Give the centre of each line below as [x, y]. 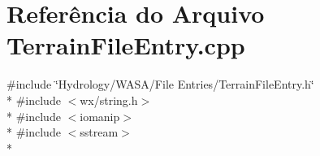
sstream [99, 132]
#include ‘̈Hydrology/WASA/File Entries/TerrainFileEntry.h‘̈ [160, 84]
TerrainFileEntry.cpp [126, 45]
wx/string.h [109, 100]
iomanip [100, 116]
